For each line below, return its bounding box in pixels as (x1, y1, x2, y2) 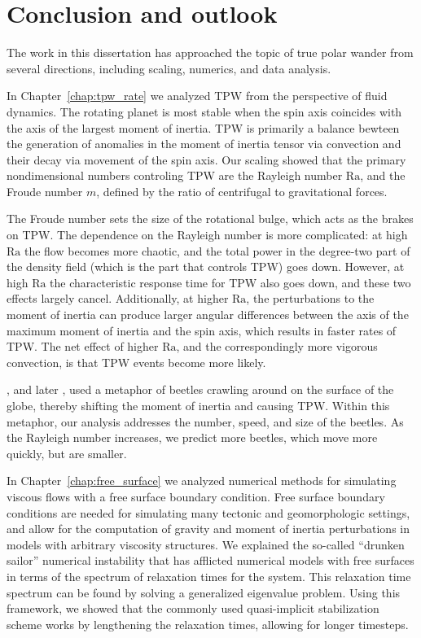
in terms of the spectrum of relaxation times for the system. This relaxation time (7, 567, 411, 584)
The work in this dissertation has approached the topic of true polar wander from (7, 44, 414, 61)
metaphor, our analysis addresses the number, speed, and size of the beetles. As (7, 413, 404, 430)
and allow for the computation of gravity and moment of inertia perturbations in (7, 520, 410, 537)
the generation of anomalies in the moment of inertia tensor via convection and (7, 135, 401, 152)
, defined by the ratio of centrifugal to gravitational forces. (96, 182, 388, 199)
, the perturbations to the (246, 290, 375, 307)
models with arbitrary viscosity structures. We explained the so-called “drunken (7, 535, 405, 553)
